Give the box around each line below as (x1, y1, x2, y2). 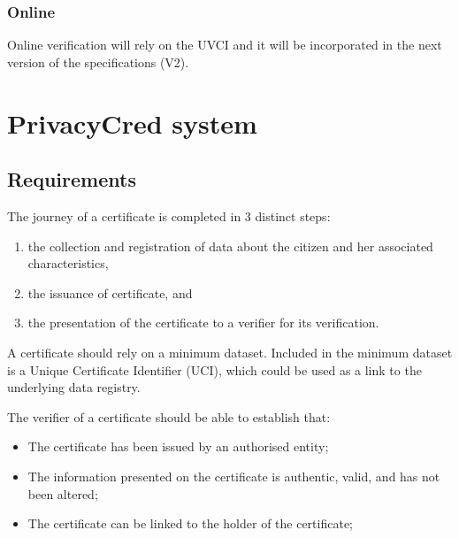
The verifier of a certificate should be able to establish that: (7, 407, 331, 426)
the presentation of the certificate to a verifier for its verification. (27, 313, 379, 332)
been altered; (27, 484, 98, 503)
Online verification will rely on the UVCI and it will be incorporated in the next (7, 35, 442, 54)
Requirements (7, 165, 136, 193)
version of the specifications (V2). (7, 52, 189, 71)
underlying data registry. (7, 378, 141, 396)
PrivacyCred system (7, 104, 257, 141)
